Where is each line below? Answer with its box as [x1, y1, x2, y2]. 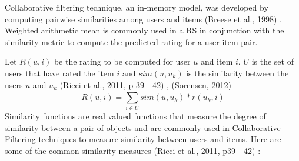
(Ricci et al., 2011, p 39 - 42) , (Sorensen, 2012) [59, 78, 231, 90]
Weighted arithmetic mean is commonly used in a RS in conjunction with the [5, 24, 284, 36]
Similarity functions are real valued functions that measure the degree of [5, 110, 266, 122]
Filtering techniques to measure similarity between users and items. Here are [5, 133, 281, 145]
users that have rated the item [5, 66, 114, 79]
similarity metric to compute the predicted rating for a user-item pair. [5, 35, 258, 48]
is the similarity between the [186, 66, 289, 79]
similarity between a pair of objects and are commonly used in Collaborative [5, 121, 281, 133]
